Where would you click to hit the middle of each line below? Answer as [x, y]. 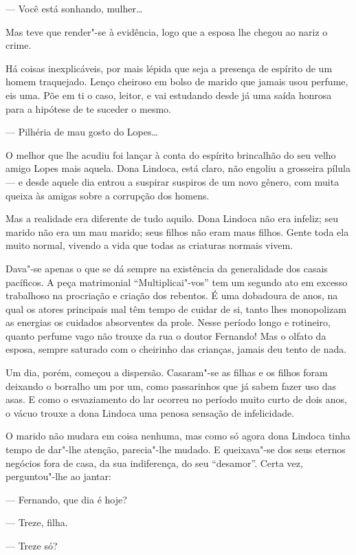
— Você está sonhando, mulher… [74, 8]
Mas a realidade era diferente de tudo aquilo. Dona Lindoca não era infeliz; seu [172, 218]
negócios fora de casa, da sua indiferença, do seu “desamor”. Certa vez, [154, 462]
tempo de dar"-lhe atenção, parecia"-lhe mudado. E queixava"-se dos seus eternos [176, 449]
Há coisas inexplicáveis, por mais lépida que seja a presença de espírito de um [169, 68]
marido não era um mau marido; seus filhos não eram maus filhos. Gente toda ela [177, 231]
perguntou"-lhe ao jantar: [58, 476]
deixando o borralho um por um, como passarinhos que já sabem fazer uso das [171, 385]
